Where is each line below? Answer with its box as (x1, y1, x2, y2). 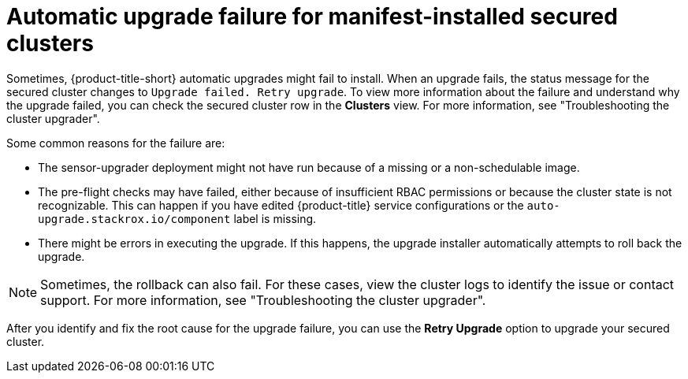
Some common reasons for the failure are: (6, 136, 225, 150)
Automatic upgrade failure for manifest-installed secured (6, 3, 618, 30)
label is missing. (233, 211, 317, 225)
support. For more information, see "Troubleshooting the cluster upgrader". (40, 292, 486, 308)
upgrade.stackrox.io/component (38, 212, 231, 225)
